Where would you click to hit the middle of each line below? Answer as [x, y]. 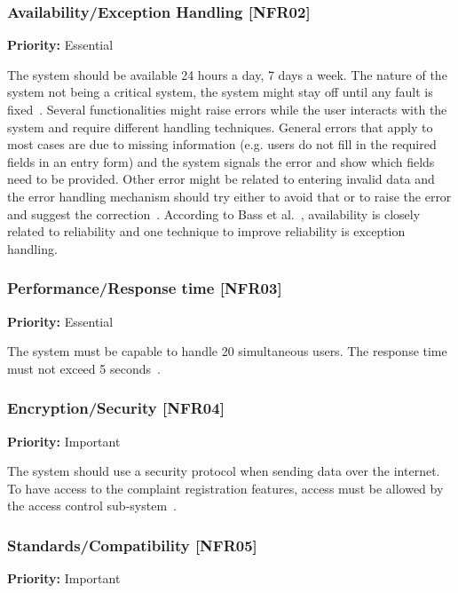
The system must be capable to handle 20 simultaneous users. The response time [227, 351]
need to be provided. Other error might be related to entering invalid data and [221, 179]
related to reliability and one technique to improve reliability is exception [206, 231]
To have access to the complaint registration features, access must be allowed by [225, 488]
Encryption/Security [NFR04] [116, 408]
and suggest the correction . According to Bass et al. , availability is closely [214, 213]
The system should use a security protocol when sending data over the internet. [224, 471]
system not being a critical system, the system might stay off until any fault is [220, 92]
